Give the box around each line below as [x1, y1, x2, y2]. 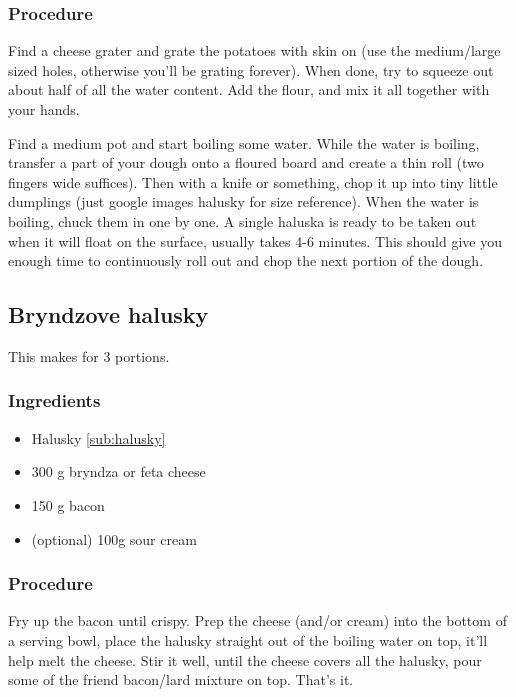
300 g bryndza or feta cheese [31, 461, 206, 482]
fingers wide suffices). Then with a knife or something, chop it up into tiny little [8, 171, 498, 192]
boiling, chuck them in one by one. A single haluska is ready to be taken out [8, 210, 477, 231]
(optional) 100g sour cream [31, 528, 197, 549]
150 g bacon [31, 494, 105, 515]
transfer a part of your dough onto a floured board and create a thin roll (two [8, 152, 484, 173]
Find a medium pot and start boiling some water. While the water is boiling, [8, 132, 480, 153]
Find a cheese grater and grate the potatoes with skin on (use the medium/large [8, 40, 501, 61]
